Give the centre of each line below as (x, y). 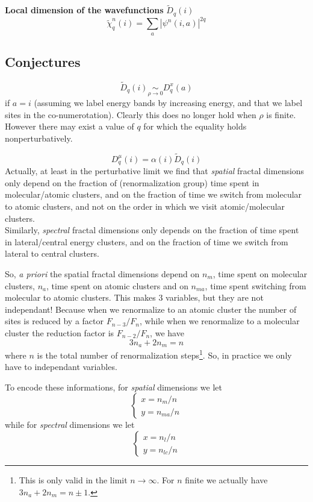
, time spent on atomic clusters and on (117, 285)
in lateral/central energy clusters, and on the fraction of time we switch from (147, 241)
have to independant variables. (61, 367)
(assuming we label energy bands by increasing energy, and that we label (168, 103)
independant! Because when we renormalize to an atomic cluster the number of (151, 309)
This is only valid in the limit (73, 480)
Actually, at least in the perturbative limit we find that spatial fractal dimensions (155, 171)
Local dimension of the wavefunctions (84, 10)
